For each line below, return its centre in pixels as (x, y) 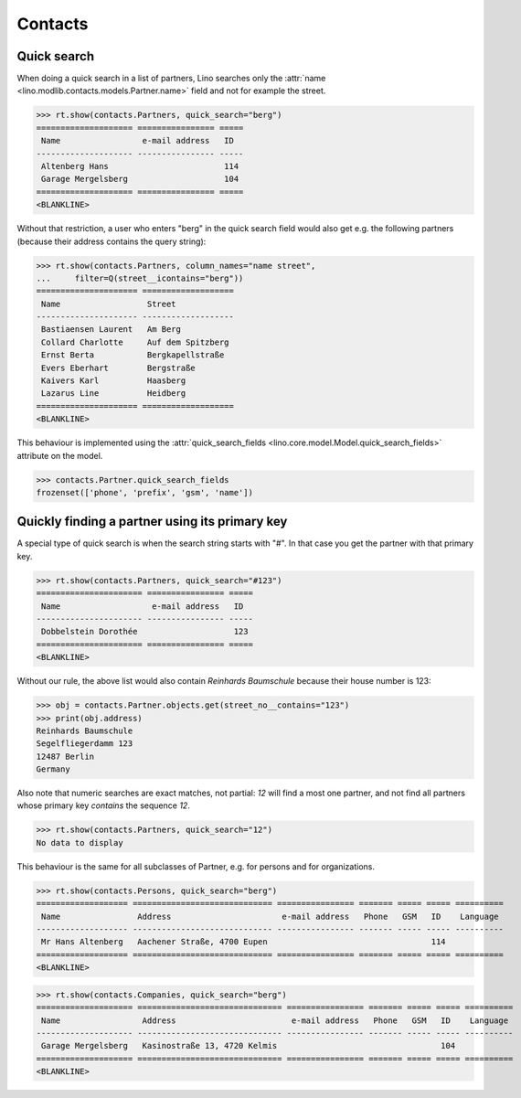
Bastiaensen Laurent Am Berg (112, 330)
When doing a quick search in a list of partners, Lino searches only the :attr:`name (171, 79)
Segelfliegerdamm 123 (85, 744)
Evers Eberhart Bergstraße (118, 368)
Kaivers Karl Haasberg (114, 381)
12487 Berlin (65, 756)
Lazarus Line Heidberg (114, 394)
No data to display (80, 842)
